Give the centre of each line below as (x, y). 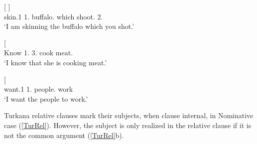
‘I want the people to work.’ (46, 98)
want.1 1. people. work (39, 89)
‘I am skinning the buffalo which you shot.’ (69, 26)
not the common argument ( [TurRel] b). (64, 135)
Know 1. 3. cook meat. (39, 53)
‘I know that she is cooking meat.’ (56, 62)
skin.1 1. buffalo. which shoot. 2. (54, 16)
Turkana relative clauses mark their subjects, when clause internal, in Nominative (129, 115)
